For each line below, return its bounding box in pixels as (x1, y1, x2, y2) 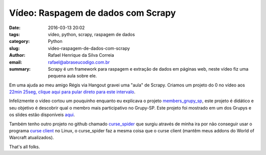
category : (9, 39, 30, 44)
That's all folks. (9, 144, 40, 150)
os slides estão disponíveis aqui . (9, 112, 75, 118)
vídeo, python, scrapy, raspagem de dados (48, 31, 135, 37)
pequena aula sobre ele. (48, 73, 97, 79)
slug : (9, 45, 20, 51)
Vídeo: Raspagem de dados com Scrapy (9, 7, 176, 18)
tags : (9, 31, 20, 37)
